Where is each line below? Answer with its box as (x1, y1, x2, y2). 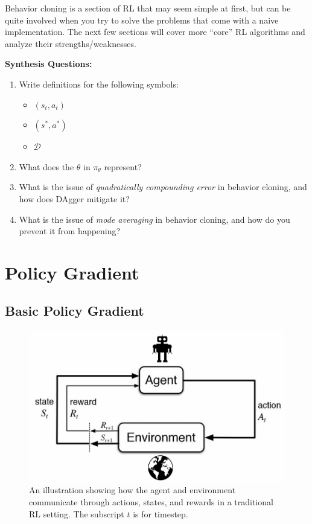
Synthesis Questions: (5, 57, 92, 70)
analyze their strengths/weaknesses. (5, 37, 136, 50)
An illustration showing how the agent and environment (29, 484, 236, 496)
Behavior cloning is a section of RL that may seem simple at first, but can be (5, 2, 291, 14)
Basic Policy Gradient (5, 301, 144, 320)
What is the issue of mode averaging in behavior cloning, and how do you (19, 212, 290, 225)
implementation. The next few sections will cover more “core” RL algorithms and (5, 25, 305, 38)
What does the (19, 160, 74, 173)
